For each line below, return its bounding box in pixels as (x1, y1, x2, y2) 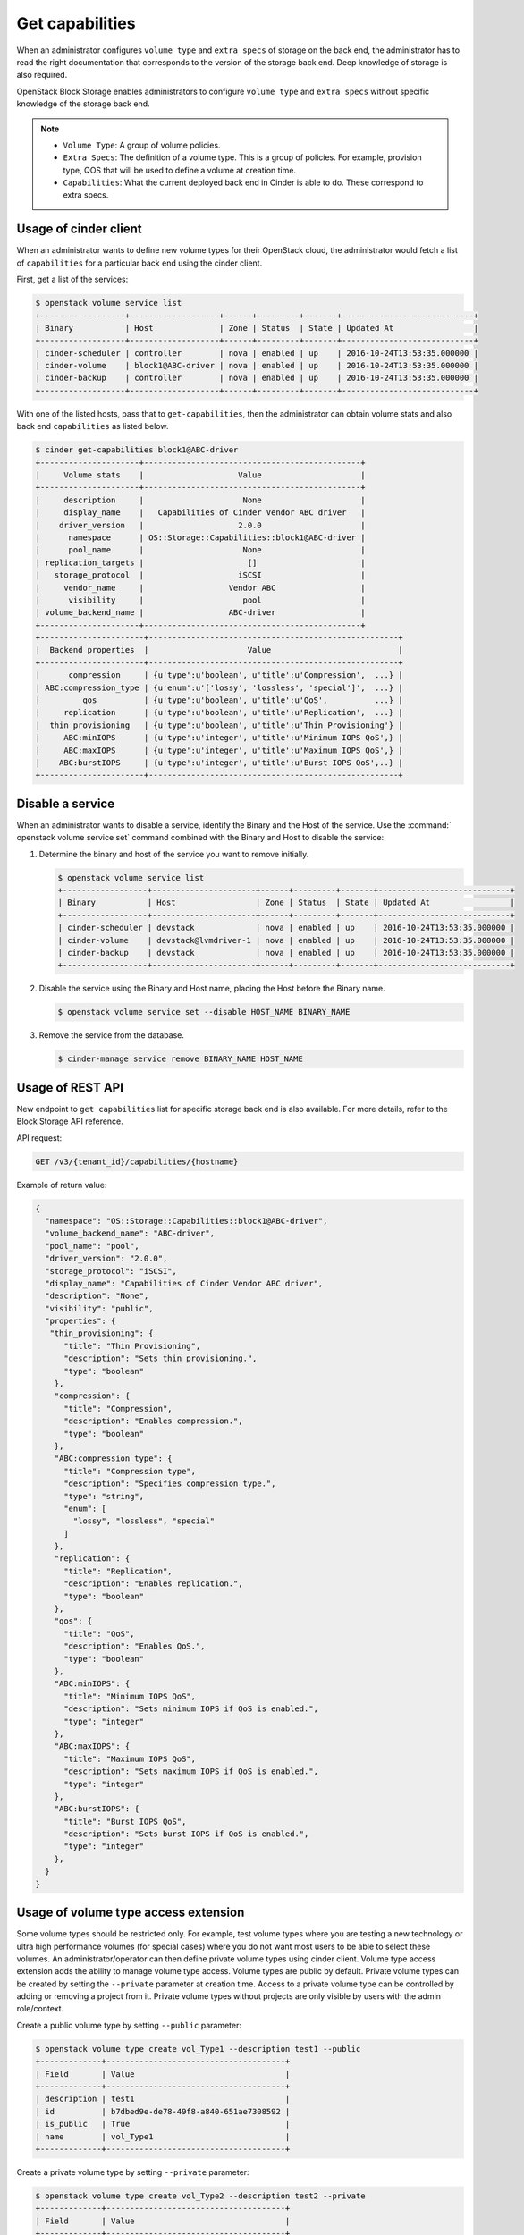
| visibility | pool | (35, 595, 366, 605)
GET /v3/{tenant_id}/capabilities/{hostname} (35, 1156, 239, 1167)
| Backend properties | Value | (35, 645, 404, 655)
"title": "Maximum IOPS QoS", (63, 1753, 197, 1764)
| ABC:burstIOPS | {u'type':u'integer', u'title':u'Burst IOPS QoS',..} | (35, 757, 404, 768)
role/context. (16, 2003, 64, 2014)
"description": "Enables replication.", (63, 1579, 243, 1589)
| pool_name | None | (35, 545, 366, 555)
